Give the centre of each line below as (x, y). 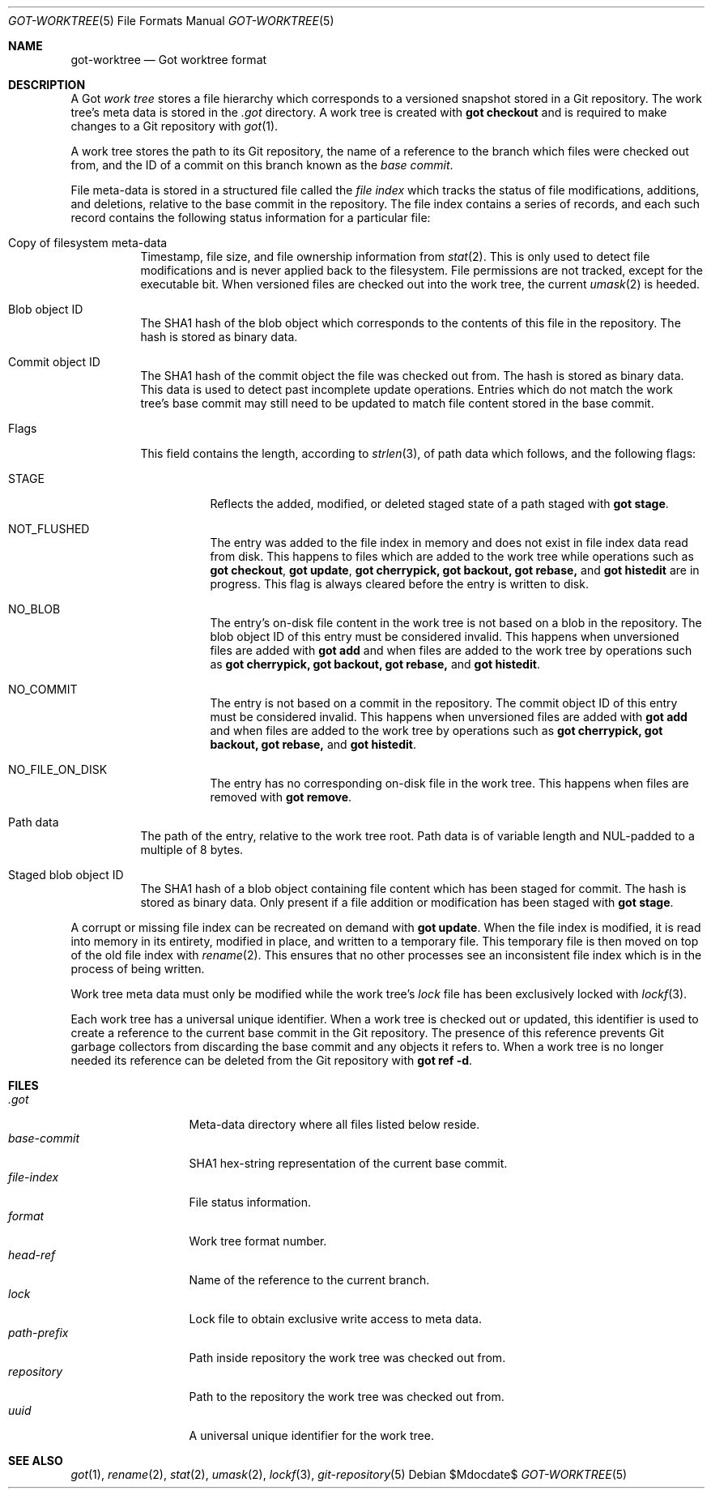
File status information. (250, 1202)
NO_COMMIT (43, 689)
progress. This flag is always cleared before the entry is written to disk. (399, 584)
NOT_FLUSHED (49, 529)
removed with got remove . (281, 797)
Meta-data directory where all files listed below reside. (334, 1124)
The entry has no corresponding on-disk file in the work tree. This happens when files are (449, 783)
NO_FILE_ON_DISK (58, 769)
